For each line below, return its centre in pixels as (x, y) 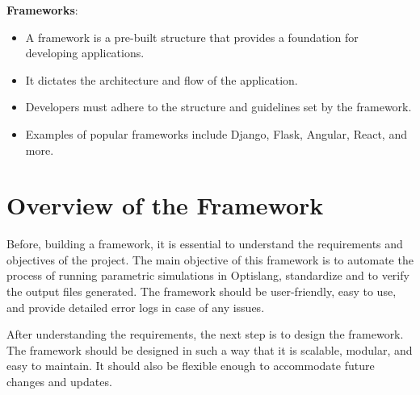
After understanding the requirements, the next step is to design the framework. (205, 334)
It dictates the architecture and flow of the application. (162, 79)
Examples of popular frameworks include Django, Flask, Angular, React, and (216, 133)
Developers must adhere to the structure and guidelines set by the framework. (218, 107)
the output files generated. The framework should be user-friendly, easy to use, (202, 291)
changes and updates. (59, 382)
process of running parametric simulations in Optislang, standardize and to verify (208, 275)
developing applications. (85, 53)
